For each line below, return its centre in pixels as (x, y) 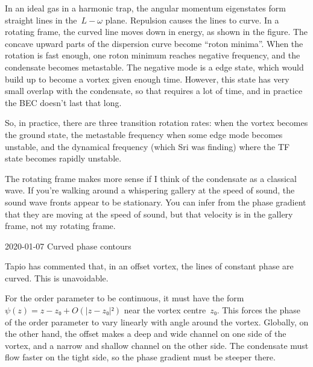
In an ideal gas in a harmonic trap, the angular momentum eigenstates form (145, 8)
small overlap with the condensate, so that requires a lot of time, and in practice (154, 91)
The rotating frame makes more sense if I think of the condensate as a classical (151, 178)
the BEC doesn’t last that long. (63, 102)
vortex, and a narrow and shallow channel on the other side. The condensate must (157, 345)
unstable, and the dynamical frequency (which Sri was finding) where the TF (147, 146)
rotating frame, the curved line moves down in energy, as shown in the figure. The (156, 32)
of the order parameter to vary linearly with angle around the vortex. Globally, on (157, 322)
